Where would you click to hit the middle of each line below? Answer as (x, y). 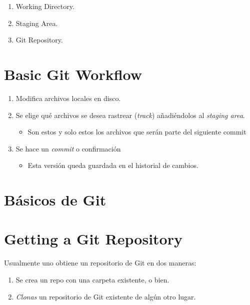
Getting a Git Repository (93, 239)
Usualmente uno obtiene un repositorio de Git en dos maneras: (100, 263)
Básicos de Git (55, 200)
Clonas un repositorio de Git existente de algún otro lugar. (106, 296)
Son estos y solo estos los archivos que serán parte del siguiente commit (137, 132)
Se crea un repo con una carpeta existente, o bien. (92, 279)
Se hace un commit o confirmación (68, 148)
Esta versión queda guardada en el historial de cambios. (113, 165)
